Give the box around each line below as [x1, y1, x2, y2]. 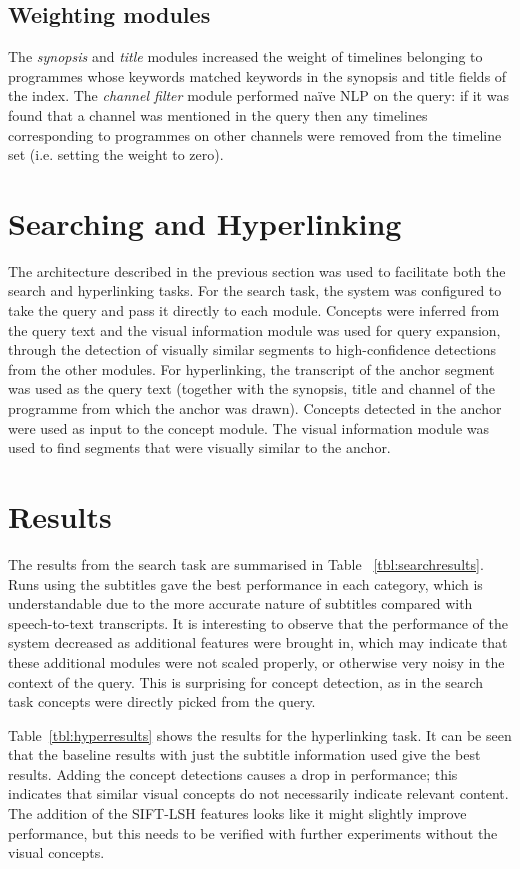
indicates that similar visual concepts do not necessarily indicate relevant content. [8, 783, 509, 804]
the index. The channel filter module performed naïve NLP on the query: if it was [8, 85, 509, 106]
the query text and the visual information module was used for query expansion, [8, 319, 501, 340]
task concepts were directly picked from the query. [8, 691, 316, 712]
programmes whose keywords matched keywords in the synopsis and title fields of [8, 65, 507, 86]
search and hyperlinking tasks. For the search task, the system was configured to [8, 280, 502, 301]
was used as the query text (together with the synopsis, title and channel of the [8, 378, 496, 399]
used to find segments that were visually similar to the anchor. [8, 437, 391, 458]
